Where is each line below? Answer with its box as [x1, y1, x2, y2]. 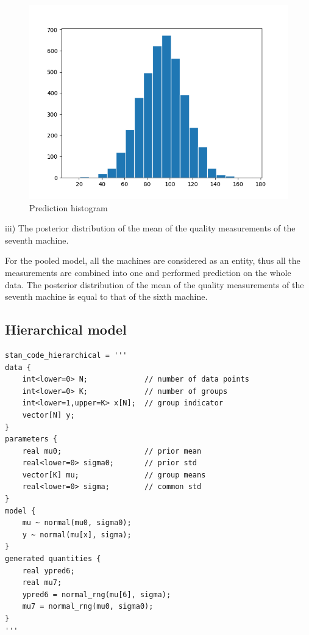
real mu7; [22, 578, 62, 587]
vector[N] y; [22, 410, 75, 419]
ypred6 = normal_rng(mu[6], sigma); [22, 590, 171, 599]
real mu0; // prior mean [22, 446, 202, 455]
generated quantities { [5, 554, 101, 564]
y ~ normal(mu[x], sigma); [22, 530, 132, 539]
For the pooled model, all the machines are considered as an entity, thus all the [5, 254, 300, 267]
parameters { [5, 435, 57, 444]
